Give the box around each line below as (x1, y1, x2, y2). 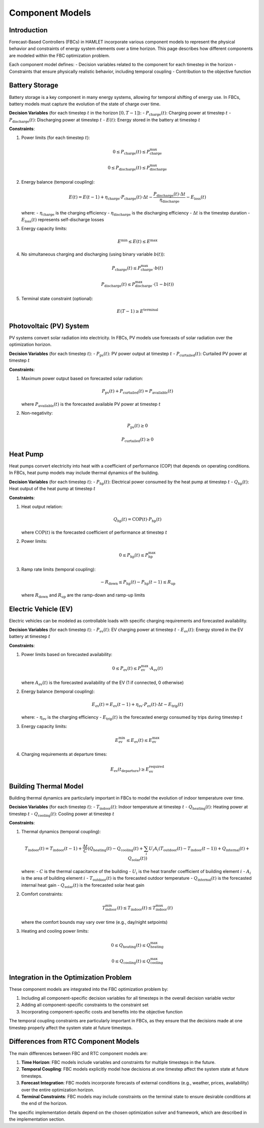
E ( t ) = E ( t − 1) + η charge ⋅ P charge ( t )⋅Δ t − (68, 194, 153, 201)
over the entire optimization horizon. (21, 1087, 95, 1093)
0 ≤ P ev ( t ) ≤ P (112, 666, 141, 673)
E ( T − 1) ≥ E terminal (116, 307, 158, 314)
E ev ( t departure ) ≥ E (110, 766, 149, 773)
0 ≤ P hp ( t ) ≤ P (119, 552, 149, 559)
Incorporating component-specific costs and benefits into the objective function (21, 1009, 183, 1014)
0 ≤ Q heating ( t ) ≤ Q (110, 942, 151, 949)
